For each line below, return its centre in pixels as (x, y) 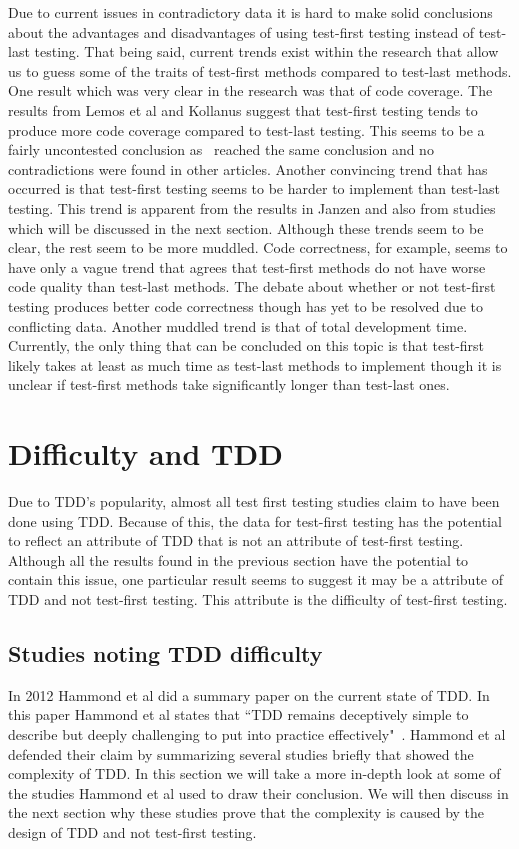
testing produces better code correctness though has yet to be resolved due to (246, 305)
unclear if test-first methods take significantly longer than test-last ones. (229, 384)
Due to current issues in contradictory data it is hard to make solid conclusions (250, 12)
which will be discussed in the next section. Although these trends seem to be (246, 227)
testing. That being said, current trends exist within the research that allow (266, 51)
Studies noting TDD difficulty (165, 652)
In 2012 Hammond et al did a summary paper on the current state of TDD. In (249, 694)
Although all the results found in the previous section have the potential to (238, 559)
